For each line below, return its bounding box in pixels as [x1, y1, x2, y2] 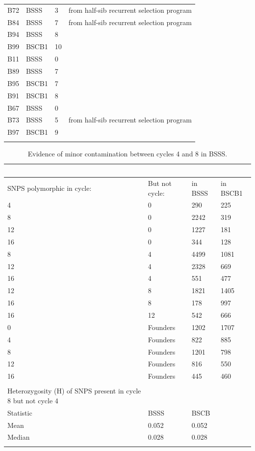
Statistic [7, 407, 32, 418]
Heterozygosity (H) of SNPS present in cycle [7, 386, 141, 396]
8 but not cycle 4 [7, 395, 58, 405]
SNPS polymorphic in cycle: [7, 182, 92, 193]
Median [7, 432, 30, 442]
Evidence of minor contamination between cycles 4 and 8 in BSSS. [27, 148, 228, 158]
